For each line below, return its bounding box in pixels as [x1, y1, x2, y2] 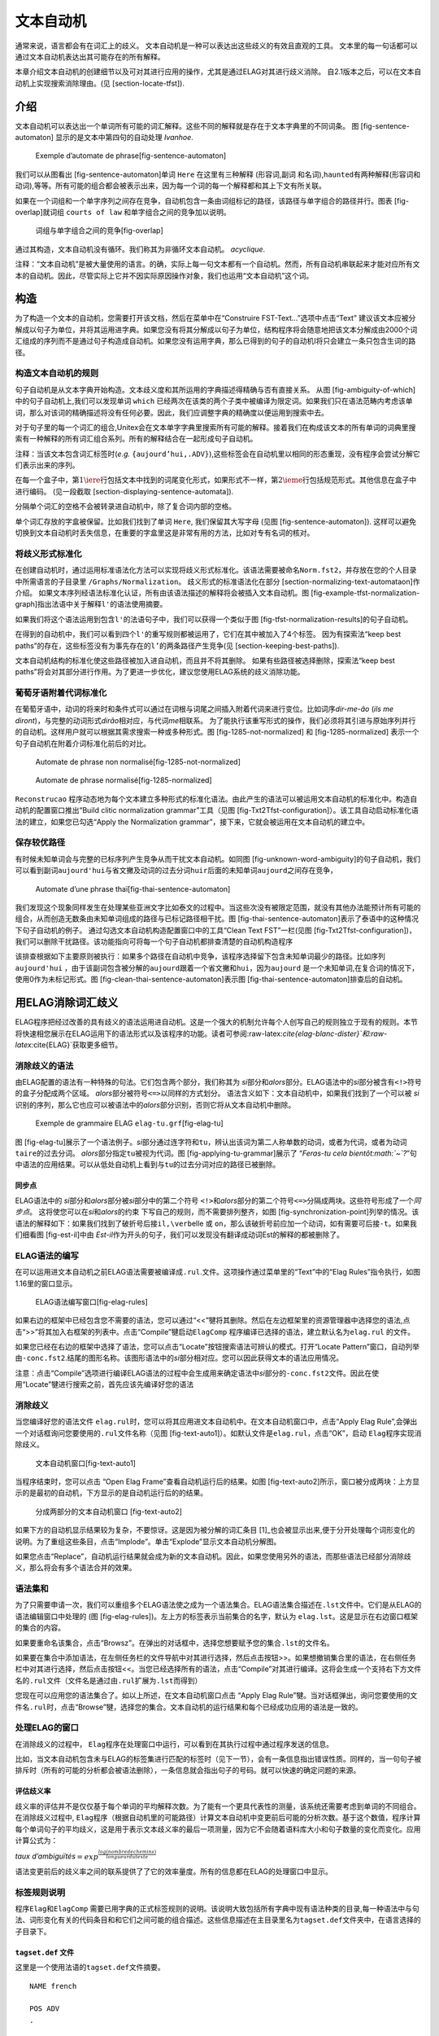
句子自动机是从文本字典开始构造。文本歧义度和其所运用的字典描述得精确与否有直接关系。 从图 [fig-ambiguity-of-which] [15, 384, 416, 394]
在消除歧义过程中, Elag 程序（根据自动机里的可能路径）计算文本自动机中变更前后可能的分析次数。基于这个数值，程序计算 [15, 1813, 421, 1823]
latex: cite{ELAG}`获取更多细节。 [15, 1039, 123, 1050]
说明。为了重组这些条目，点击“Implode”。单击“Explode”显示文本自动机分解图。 [15, 1536, 281, 1547]
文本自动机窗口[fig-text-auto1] [35, 1458, 136, 1468]
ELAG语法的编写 [15, 1250, 79, 1262]
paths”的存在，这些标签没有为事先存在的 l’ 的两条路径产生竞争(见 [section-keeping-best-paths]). [15, 640, 340, 651]
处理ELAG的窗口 [15, 1722, 79, 1734]
